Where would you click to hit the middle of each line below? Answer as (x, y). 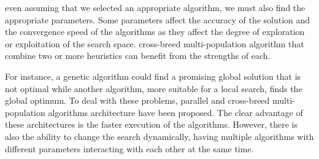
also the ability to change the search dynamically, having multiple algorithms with (159, 136)
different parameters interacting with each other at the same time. (129, 148)
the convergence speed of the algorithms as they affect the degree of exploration (155, 32)
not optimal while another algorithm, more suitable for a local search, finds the (154, 88)
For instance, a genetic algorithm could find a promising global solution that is (153, 76)
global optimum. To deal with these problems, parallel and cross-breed (137, 100)
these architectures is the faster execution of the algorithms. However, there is (152, 124)
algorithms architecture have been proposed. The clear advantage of (175, 112)
